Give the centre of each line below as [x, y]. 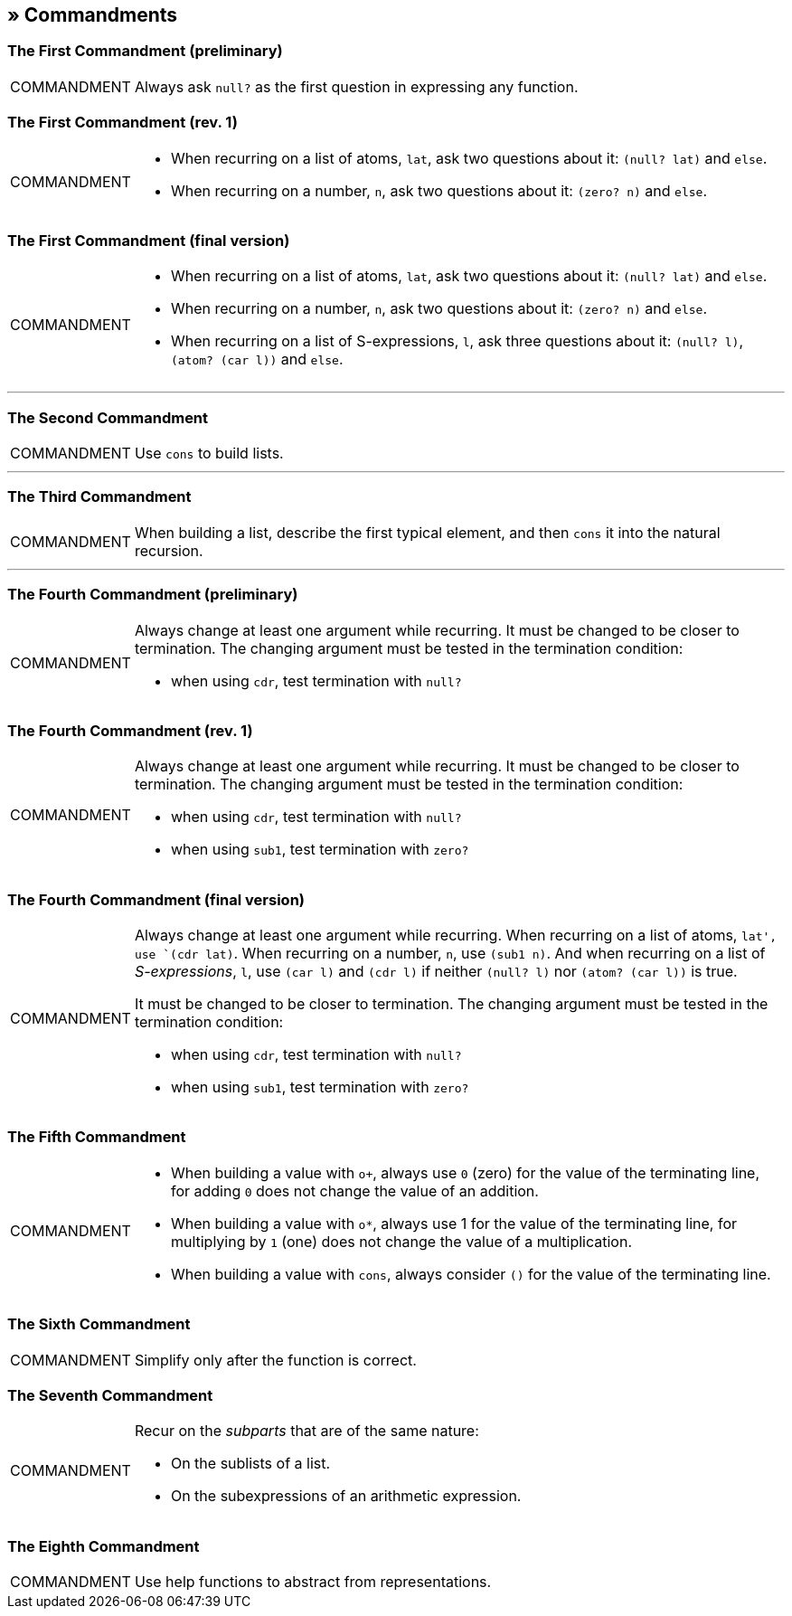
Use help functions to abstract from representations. [313, 1582]
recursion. [169, 550]
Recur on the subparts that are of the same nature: [306, 1431]
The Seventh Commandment [110, 1395]
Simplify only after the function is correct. [275, 1360]
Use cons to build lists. [209, 454]
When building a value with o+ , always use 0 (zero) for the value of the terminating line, [465, 1172]
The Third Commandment [99, 497]
